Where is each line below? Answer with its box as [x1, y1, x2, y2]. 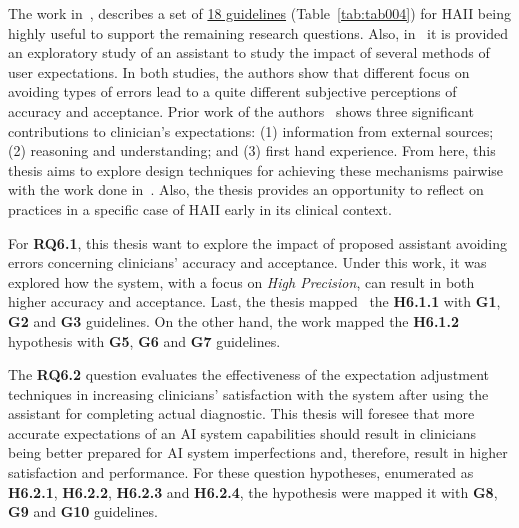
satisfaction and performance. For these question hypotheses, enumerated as [8, 462, 474, 483]
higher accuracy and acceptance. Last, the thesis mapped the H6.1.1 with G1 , [8, 291, 501, 312]
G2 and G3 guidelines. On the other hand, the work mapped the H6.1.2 [8, 310, 459, 331]
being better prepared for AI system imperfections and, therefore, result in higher [8, 442, 508, 463]
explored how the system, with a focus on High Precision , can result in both [8, 271, 475, 292]
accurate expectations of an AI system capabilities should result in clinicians [8, 422, 477, 443]
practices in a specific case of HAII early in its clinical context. [8, 198, 392, 219]
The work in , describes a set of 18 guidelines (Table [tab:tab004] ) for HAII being [8, 3, 511, 23]
